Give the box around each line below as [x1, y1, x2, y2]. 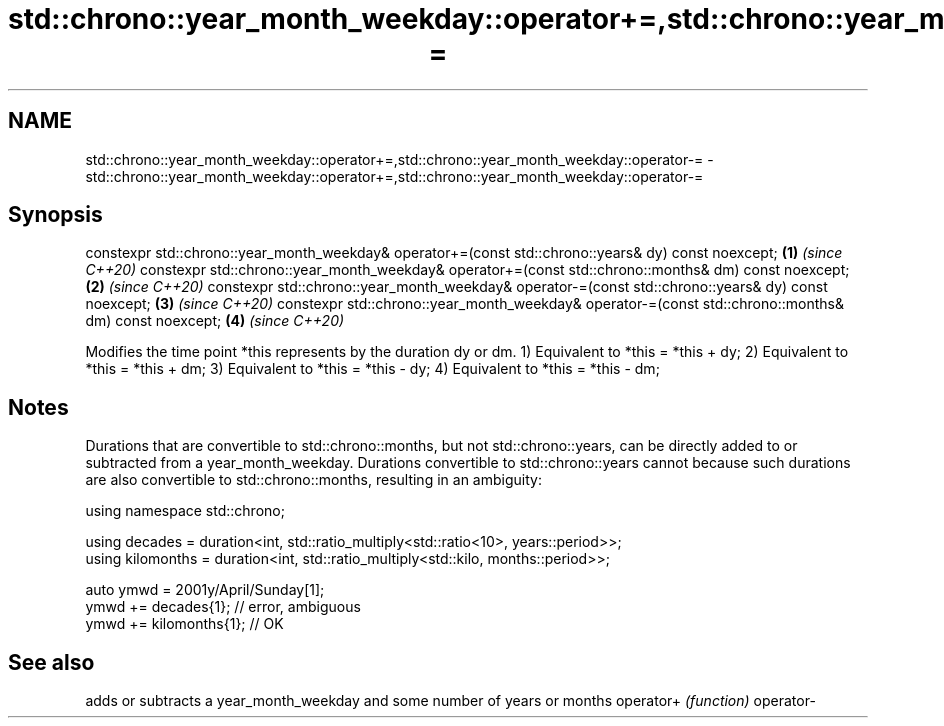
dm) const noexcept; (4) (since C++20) [85, 312, 345, 330]
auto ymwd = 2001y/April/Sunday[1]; [85, 581, 325, 599]
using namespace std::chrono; [85, 502, 285, 520]
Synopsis [8, 202, 103, 228]
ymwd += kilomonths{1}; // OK [85, 615, 284, 633]
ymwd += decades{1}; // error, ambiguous [85, 598, 361, 616]
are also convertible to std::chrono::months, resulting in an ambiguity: [85, 471, 542, 489]
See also [8, 649, 95, 675]
